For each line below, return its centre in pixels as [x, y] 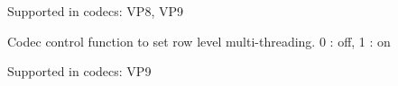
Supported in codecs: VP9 [79, 71]
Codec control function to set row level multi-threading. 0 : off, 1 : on [199, 41]
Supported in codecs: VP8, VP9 [95, 11]
